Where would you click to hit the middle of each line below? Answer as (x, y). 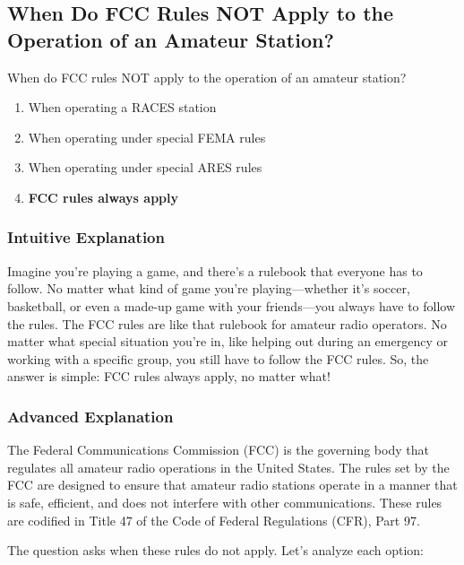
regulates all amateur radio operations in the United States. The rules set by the (228, 467)
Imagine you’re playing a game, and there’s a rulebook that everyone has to (215, 270)
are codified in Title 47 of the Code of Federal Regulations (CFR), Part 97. (214, 520)
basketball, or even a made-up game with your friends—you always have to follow (232, 305)
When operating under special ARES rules (145, 167)
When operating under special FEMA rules (147, 137)
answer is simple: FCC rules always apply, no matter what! (169, 376)
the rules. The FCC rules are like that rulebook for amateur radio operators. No (227, 323)
